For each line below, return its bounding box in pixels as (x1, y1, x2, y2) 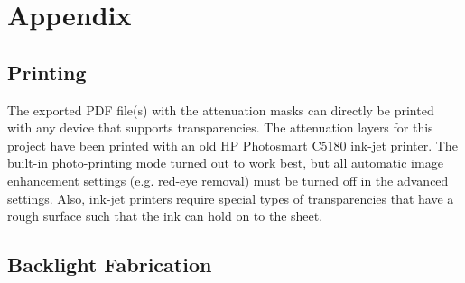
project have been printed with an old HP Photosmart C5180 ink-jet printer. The (7, 135, 458, 154)
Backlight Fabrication (7, 251, 212, 278)
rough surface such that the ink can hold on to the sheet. (7, 206, 323, 225)
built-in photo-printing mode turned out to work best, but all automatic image (7, 153, 443, 172)
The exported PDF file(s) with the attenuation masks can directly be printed (7, 100, 434, 119)
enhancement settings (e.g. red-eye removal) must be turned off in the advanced (7, 170, 449, 189)
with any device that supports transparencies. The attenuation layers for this (7, 118, 433, 137)
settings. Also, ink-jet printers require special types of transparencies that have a (7, 188, 454, 207)
